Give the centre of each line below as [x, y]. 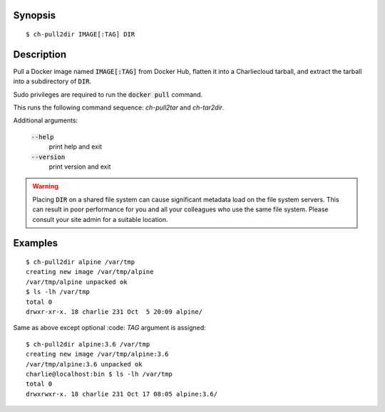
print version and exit [80, 167]
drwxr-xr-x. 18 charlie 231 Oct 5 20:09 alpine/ [114, 312]
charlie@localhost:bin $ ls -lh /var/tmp [99, 374]
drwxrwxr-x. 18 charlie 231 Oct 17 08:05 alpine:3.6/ [122, 394]
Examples [36, 243]
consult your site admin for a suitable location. [100, 219]
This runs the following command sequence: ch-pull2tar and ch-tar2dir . [119, 107]
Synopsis [35, 15]
